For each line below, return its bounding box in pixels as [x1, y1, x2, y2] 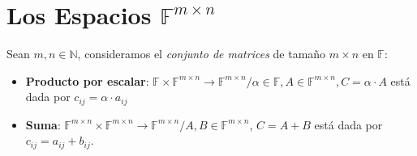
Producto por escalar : [25, 72, 149, 89]
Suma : [25, 116, 61, 133]
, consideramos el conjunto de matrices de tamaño [77, 45, 326, 62]
